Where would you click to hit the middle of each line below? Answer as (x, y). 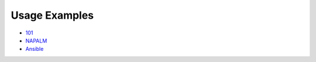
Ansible (35, 49)
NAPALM (36, 40)
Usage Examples (52, 15)
